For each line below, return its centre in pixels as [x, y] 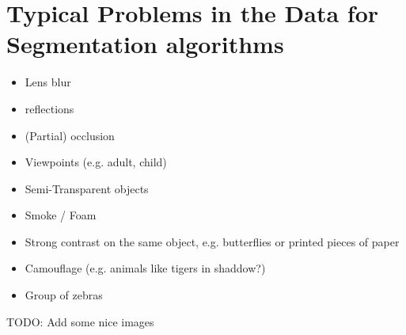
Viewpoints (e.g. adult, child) [96, 162]
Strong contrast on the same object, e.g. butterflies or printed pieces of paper [212, 241]
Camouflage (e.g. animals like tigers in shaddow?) [145, 268]
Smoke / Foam [61, 215]
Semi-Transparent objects [87, 188]
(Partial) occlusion [70, 135]
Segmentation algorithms [145, 44]
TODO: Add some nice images [80, 321]
